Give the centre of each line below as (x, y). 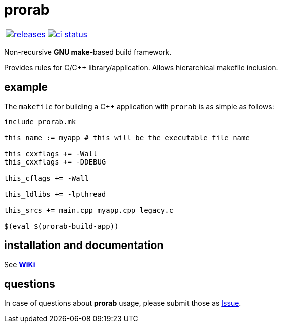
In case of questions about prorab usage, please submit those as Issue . (123, 303)
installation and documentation (84, 246)
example (26, 87)
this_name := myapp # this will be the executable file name (127, 138)
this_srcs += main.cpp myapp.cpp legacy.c (89, 210)
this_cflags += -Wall (46, 178)
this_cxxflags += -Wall (51, 154)
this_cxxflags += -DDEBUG (55, 162)
